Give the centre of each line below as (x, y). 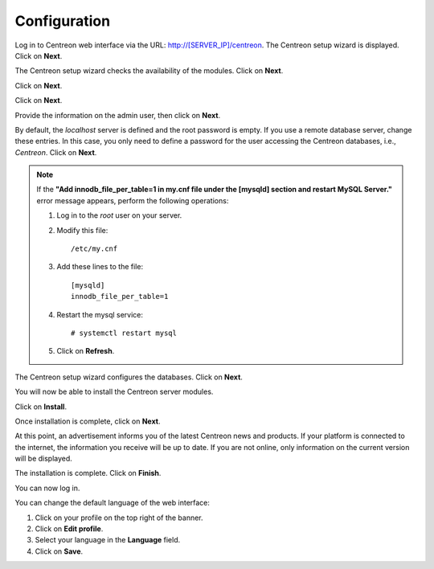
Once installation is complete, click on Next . (88, 421)
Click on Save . (59, 551)
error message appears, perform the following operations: (133, 200)
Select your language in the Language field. (108, 540)
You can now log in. (47, 488)
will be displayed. (43, 459)
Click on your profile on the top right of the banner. (119, 518)
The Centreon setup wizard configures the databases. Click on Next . (129, 377)
